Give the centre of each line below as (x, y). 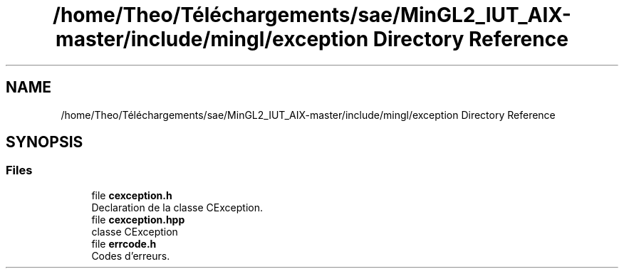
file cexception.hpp (138, 219)
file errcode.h (124, 243)
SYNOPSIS (45, 142)
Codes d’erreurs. (131, 255)
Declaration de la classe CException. (177, 207)
